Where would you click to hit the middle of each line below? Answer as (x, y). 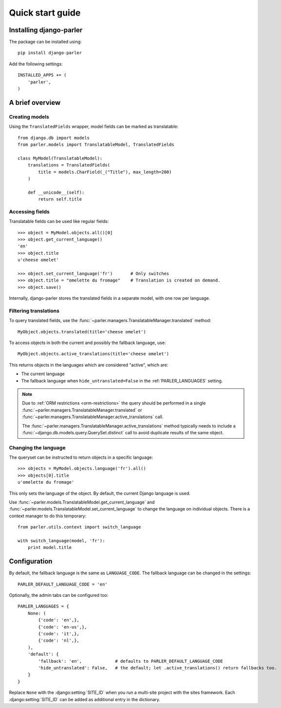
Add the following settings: (36, 64)
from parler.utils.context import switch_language (79, 527)
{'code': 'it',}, (59, 634)
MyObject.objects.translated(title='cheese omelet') (82, 332)
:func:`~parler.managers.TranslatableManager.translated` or (82, 410)
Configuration (31, 561)
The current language (43, 374)
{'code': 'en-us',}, (63, 627)
